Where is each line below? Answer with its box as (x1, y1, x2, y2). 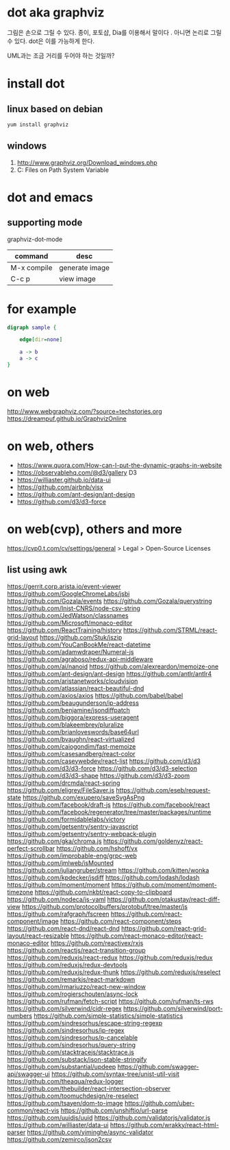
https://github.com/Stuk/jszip (40, 633, 123, 641)
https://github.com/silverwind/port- (123, 1004, 223, 1012)
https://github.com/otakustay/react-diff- (107, 895, 220, 903)
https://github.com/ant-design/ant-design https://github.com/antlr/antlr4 (7, 669, 212, 677)
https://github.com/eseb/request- (116, 786, 211, 794)
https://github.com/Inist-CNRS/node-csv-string (7, 604, 140, 612)
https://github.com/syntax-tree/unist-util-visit (51, 1070, 180, 1078)
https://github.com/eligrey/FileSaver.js (7, 786, 115, 794)
